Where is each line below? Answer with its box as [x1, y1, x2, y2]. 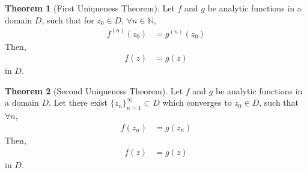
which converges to [162, 96, 232, 109]
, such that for [41, 13, 94, 26]
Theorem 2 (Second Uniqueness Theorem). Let [5, 84, 183, 97]
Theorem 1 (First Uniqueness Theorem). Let [5, 2, 175, 14]
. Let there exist [49, 96, 108, 109]
